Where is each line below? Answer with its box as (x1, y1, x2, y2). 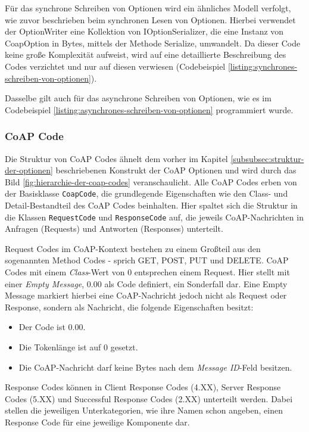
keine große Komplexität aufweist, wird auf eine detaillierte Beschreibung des (5, 48, 286, 61)
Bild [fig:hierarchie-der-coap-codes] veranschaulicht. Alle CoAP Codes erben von (5, 175, 297, 188)
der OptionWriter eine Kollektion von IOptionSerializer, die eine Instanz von (5, 25, 284, 38)
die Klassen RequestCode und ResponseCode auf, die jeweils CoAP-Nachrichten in (5, 210, 304, 223)
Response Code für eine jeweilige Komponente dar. (5, 415, 190, 428)
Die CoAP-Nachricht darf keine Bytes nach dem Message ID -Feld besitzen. (18, 360, 292, 373)
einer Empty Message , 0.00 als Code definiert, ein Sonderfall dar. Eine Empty (5, 277, 288, 290)
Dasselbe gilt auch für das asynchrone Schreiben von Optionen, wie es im (5, 92, 271, 104)
